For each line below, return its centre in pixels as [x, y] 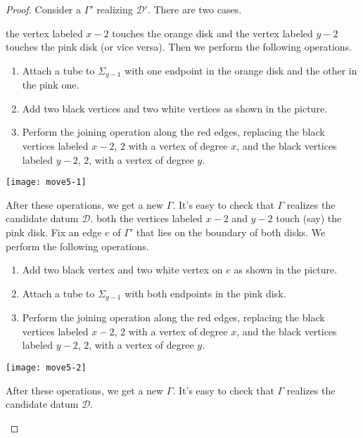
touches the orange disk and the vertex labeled [212, 33]
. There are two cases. [195, 9]
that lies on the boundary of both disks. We [231, 232]
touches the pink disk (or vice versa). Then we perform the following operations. [179, 47]
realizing [115, 9]
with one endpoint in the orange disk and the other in [241, 70]
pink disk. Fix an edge [54, 232]
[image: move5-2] [46, 368]
